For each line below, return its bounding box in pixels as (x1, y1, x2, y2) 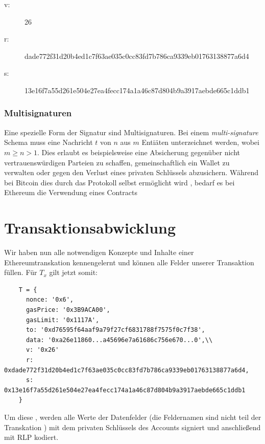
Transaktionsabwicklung (4, 217, 176, 238)
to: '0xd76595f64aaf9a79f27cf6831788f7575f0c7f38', (26, 326, 205, 334)
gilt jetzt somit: (49, 267, 98, 278)
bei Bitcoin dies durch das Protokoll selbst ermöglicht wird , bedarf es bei (4, 177, 235, 187)
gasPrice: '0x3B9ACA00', (26, 306, 110, 314)
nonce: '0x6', (26, 296, 74, 304)
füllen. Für (4, 267, 37, 278)
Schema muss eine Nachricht (4, 137, 93, 147)
